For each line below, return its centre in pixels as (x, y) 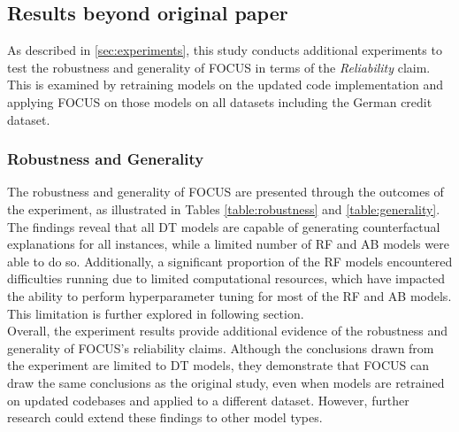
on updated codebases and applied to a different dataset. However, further (208, 400)
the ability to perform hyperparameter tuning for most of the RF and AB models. (229, 295)
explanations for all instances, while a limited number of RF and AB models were (228, 244)
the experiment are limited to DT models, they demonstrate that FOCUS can (218, 365)
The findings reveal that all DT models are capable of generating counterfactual (224, 226)
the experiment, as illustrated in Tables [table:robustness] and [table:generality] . (224, 208)
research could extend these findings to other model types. (165, 417)
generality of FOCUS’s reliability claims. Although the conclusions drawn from (221, 347)
